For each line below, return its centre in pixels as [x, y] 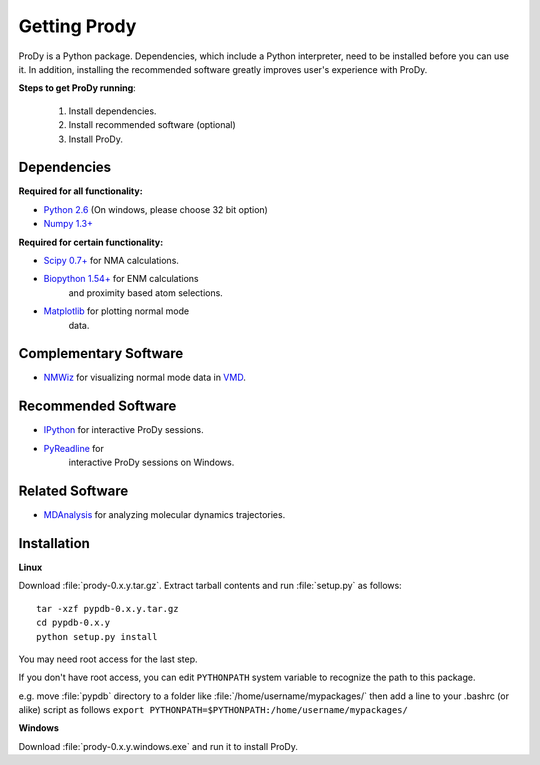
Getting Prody [77, 26]
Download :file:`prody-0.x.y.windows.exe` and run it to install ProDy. [158, 746]
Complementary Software [101, 353]
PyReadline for [74, 448]
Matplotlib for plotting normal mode [116, 311]
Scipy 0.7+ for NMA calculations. [111, 260]
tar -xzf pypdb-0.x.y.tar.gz [107, 608]
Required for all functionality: [81, 191]
